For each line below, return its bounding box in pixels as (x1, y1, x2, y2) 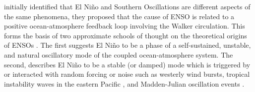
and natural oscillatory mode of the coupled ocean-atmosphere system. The (4, 49, 233, 60)
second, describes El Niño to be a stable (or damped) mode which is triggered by (4, 59, 251, 69)
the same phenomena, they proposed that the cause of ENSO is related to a (4, 11, 235, 21)
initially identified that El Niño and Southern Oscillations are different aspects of (4, 1, 251, 11)
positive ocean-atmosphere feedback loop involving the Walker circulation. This (4, 21, 245, 31)
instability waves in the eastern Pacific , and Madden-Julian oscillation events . (4, 78, 245, 89)
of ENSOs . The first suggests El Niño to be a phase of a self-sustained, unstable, (4, 40, 251, 50)
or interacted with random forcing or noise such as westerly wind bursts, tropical (4, 69, 250, 79)
